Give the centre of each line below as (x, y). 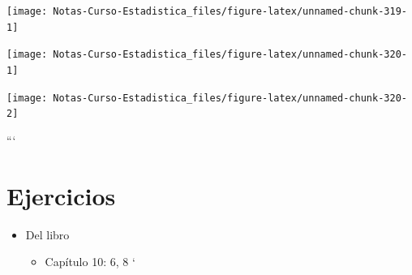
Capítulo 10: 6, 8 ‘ (90, 262)
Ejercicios (61, 195)
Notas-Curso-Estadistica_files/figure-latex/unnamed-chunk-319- (230, 11)
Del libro (47, 234)
